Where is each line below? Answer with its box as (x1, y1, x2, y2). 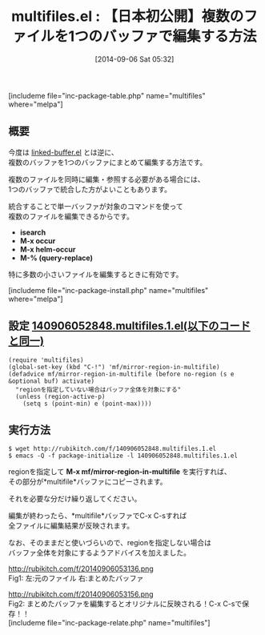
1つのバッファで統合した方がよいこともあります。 (8, 184, 172, 194)
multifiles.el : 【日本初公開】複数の (11, 7, 244, 26)
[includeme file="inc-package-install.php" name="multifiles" (8, 285, 209, 295)
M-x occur (19, 235, 56, 245)
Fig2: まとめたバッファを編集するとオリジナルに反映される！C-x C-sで (8, 599, 243, 609)
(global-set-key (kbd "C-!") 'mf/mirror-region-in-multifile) (8, 363, 220, 371)
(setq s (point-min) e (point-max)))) (22, 400, 152, 408)
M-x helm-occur (19, 244, 76, 254)
